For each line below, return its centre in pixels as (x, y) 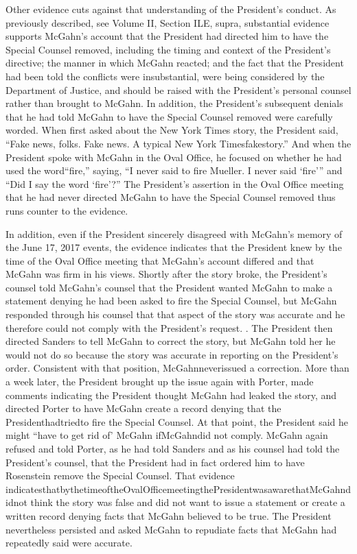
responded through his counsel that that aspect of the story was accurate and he (175, 314)
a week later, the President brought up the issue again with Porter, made (160, 382)
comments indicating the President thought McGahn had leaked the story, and (171, 395)
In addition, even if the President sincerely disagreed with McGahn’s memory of (174, 233)
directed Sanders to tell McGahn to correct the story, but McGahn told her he (171, 341)
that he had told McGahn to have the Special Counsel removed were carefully (169, 116)
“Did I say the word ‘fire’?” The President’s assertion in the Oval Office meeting (175, 183)
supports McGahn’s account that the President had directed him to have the (167, 36)
